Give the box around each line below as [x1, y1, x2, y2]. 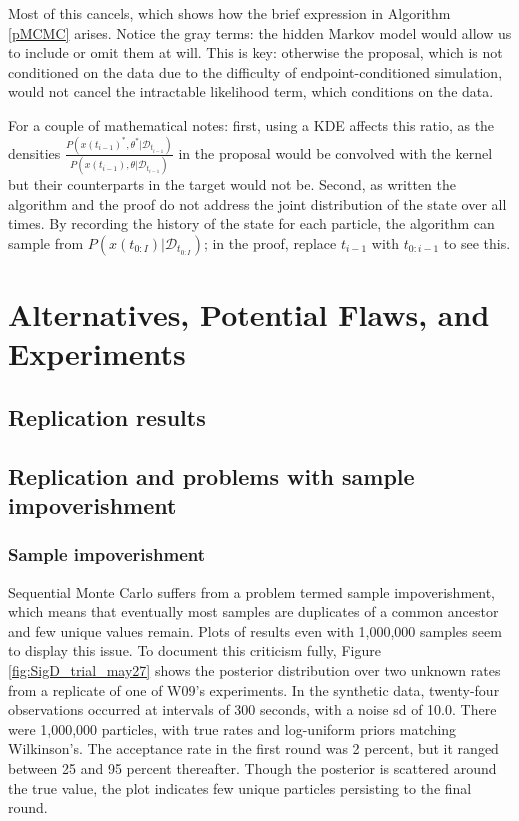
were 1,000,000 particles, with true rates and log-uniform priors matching [8, 718, 457, 739]
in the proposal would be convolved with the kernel [178, 142, 493, 163]
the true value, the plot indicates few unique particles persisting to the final [8, 777, 472, 798]
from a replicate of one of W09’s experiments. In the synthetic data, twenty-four [8, 679, 500, 700]
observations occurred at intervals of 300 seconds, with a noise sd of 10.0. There [8, 699, 497, 720]
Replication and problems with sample [8, 460, 415, 491]
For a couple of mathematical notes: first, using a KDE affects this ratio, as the [8, 114, 495, 135]
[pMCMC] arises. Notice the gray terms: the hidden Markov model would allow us [8, 22, 512, 43]
